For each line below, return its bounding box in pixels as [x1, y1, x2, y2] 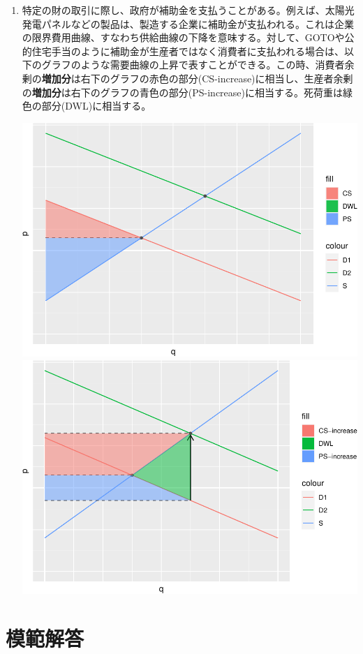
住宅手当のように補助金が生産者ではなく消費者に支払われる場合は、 [31, 43, 345, 58]
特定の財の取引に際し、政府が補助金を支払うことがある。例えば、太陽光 [22, 3, 355, 17]
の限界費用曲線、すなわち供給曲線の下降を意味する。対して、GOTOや [22, 30, 345, 45]
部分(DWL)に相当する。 [41, 98, 151, 113]
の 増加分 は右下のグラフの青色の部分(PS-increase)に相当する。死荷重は [22, 84, 343, 99]
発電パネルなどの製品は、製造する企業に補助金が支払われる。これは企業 [22, 16, 355, 31]
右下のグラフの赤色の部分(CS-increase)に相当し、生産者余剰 [80, 70, 353, 85]
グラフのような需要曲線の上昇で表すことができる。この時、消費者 [41, 57, 345, 72]
